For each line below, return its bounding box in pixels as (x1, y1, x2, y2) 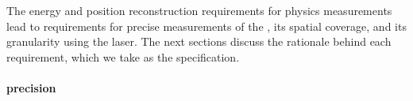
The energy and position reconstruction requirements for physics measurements (6, 2, 392, 18)
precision (6, 79, 56, 95)
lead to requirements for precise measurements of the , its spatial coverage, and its (6, 17, 407, 34)
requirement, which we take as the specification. (6, 48, 240, 65)
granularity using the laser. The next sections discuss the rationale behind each (6, 33, 392, 50)
